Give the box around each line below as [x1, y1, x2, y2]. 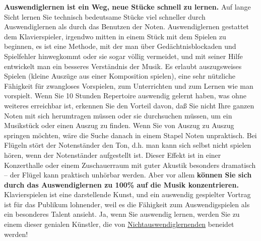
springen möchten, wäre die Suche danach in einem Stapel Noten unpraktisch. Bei [4, 130, 257, 140]
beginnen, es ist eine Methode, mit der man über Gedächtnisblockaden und [4, 41, 236, 51]
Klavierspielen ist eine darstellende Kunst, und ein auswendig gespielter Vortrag [4, 189, 251, 200]
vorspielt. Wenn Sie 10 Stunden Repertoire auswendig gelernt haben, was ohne [4, 90, 246, 101]
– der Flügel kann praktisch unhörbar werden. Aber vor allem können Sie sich [4, 169, 252, 180]
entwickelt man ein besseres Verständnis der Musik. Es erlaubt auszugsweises [4, 61, 242, 71]
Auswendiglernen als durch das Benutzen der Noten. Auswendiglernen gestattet [4, 21, 249, 32]
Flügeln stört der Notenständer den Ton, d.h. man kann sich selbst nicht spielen [4, 140, 251, 150]
